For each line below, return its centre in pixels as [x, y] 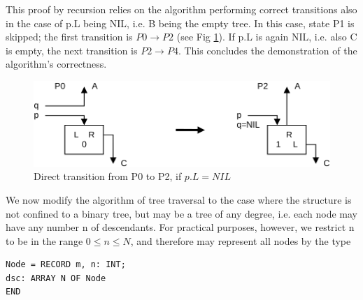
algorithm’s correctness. [56, 64]
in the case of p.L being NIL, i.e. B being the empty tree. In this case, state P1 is [180, 23]
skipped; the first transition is [69, 37]
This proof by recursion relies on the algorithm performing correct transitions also [181, 9]
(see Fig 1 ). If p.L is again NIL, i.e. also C [267, 37]
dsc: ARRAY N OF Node [56, 278]
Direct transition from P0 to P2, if [108, 176]
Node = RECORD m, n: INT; [66, 265]
